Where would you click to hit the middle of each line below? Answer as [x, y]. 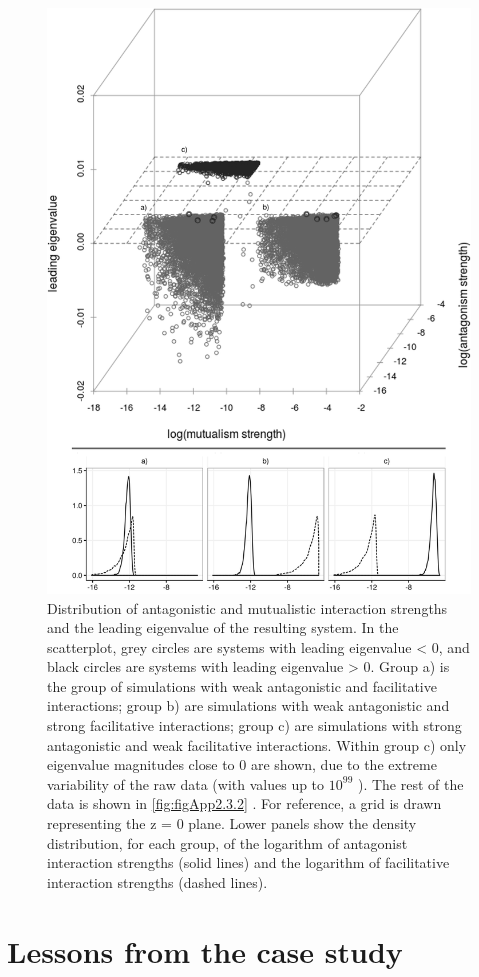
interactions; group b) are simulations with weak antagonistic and [248, 705]
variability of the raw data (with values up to [186, 783]
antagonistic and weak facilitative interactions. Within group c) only [257, 744]
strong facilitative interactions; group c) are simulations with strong [254, 725]
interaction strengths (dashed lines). [157, 881]
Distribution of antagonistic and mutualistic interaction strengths [247, 607]
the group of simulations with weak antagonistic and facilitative [242, 685]
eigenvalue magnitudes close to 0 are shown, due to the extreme [242, 764]
